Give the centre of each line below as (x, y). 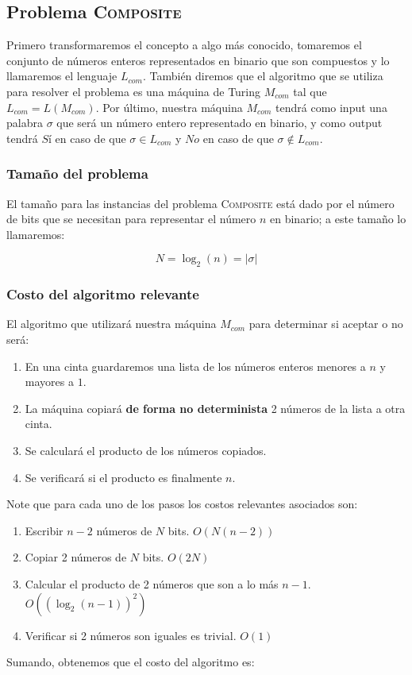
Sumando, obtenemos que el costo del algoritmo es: (131, 662)
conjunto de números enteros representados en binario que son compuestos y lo (198, 60)
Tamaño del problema (77, 174)
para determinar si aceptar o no (326, 324)
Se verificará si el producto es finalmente (123, 477)
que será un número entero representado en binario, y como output (219, 123)
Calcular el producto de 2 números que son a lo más (152, 583)
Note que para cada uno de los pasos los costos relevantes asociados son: (182, 504)
